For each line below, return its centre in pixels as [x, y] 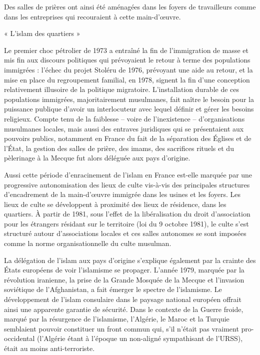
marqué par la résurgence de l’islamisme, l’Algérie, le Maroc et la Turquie [117, 319]
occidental [19, 338]
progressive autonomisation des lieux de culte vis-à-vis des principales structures [127, 184]
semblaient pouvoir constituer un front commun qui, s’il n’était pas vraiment [121, 328]
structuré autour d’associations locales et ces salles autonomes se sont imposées [125, 233]
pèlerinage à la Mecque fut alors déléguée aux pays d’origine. [97, 158]
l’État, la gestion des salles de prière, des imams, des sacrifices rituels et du [119, 148]
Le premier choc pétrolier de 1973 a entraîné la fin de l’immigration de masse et [126, 50]
